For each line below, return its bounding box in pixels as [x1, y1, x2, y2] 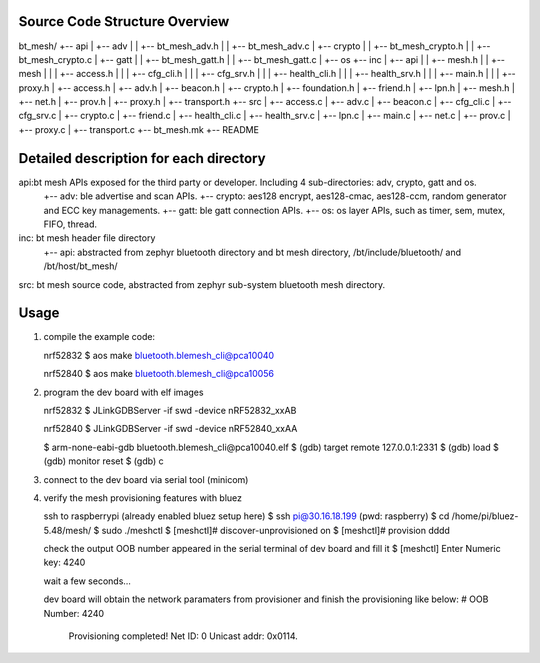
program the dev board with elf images [43, 386, 204, 398]
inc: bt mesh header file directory [18, 232, 156, 244]
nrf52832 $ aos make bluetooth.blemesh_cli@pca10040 [43, 349, 275, 361]
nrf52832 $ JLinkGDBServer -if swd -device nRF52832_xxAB [43, 404, 297, 416]
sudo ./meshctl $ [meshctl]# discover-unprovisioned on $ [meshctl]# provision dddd [101, 524, 450, 536]
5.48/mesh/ [43, 524, 92, 536]
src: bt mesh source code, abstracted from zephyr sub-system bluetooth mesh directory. [18, 278, 386, 290]
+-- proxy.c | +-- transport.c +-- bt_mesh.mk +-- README [18, 123, 260, 135]
